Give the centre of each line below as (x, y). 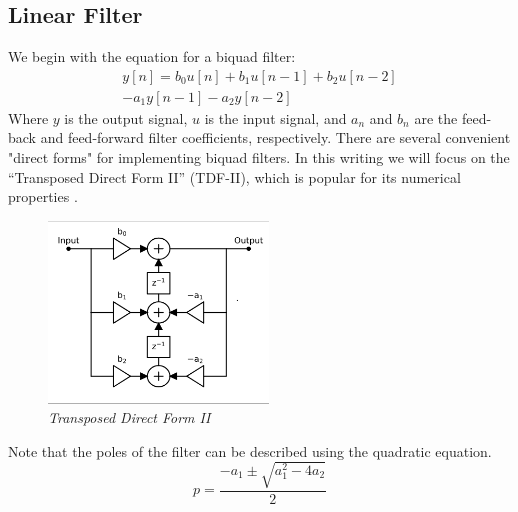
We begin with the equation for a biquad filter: (152, 56)
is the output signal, (126, 117)
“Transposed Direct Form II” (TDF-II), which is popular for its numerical (234, 176)
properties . (43, 196)
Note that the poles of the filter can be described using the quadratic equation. (250, 450)
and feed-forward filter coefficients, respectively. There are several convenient (275, 137)
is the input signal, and (275, 117)
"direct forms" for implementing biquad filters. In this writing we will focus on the (259, 157)
